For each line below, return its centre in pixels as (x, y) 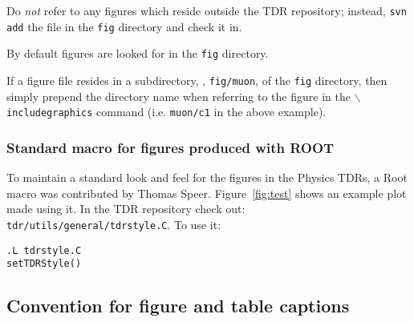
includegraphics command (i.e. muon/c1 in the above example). (166, 112)
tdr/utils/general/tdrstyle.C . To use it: (114, 224)
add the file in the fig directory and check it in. (124, 26)
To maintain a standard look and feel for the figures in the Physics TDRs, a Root (207, 177)
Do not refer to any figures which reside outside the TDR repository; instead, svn (207, 10)
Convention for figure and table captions (178, 306)
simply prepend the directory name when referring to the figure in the (179, 96)
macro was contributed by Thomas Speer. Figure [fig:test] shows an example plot (207, 193)
